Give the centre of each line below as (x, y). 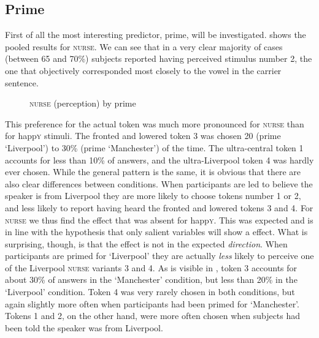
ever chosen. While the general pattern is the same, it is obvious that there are (153, 172)
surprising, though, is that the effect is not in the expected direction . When (146, 243)
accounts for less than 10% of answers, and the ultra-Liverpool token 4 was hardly (159, 160)
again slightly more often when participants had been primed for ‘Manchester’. (152, 303)
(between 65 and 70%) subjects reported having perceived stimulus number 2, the (159, 58)
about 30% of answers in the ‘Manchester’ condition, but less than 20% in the (151, 280)
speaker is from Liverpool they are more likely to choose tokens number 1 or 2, (153, 196)
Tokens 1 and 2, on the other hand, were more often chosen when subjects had (153, 316)
